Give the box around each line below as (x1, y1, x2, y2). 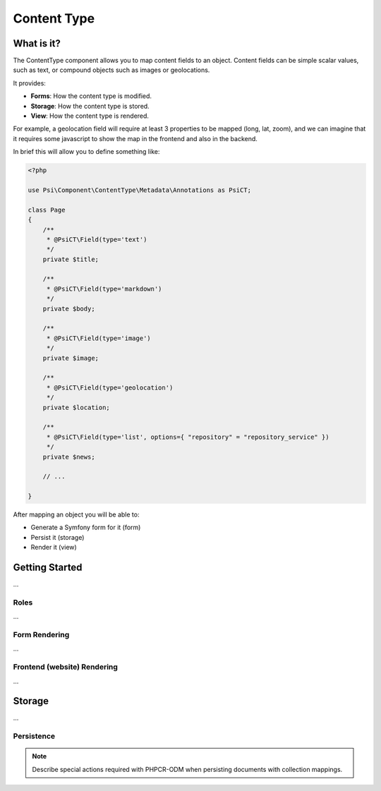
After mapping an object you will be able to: (13, 510, 140, 519)
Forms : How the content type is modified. (30, 92, 152, 100)
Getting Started (13, 562, 83, 574)
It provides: (13, 78, 46, 87)
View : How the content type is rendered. (30, 111, 150, 120)
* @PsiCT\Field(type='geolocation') (46, 383, 174, 392)
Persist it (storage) (30, 533, 85, 541)
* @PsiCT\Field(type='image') (46, 334, 151, 342)
